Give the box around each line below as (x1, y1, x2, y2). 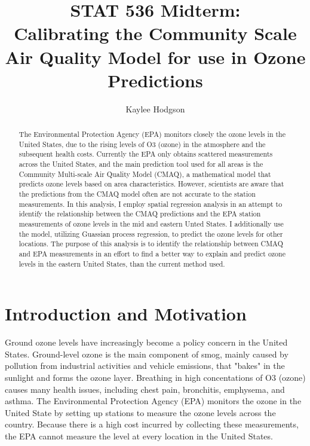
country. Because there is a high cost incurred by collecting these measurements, (5, 418, 299, 430)
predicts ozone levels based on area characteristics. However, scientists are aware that (19, 179, 284, 189)
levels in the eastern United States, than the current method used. (19, 258, 225, 268)
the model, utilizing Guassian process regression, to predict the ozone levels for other (19, 228, 283, 239)
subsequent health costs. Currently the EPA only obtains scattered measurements (19, 149, 273, 159)
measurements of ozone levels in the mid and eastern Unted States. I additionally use (19, 218, 284, 228)
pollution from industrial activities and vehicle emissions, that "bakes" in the (5, 359, 285, 372)
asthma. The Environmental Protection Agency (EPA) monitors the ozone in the (5, 395, 302, 407)
